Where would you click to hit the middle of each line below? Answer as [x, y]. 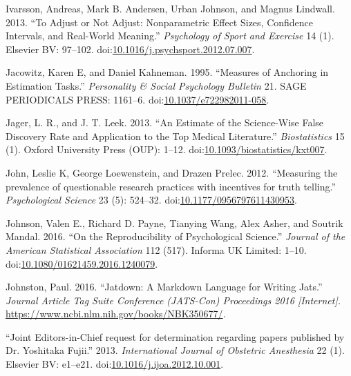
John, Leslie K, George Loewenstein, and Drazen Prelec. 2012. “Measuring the [172, 172]
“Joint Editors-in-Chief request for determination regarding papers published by [175, 336]
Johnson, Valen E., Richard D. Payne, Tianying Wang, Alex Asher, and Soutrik [174, 222]
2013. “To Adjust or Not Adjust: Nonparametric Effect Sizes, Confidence [160, 22]
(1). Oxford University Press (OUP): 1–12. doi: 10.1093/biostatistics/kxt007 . [167, 149]
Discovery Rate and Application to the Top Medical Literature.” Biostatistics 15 [175, 136]
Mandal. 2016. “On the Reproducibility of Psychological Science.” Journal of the [175, 236]
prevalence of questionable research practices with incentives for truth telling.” [171, 186]
